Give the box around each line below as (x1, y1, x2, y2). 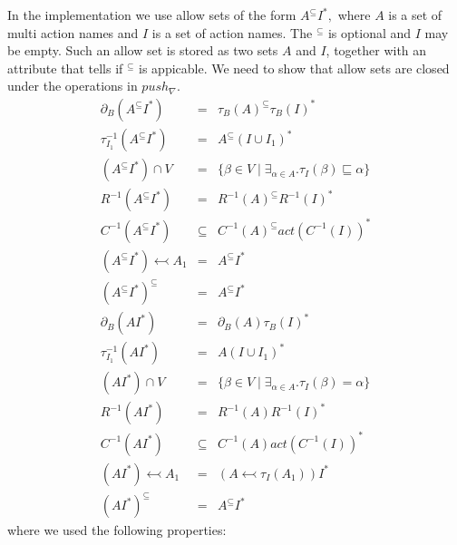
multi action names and (7, 23, 139, 42)
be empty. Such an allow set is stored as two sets (7, 41, 278, 60)
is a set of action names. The (151, 23, 313, 42)
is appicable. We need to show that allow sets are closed (139, 58, 450, 77)
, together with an (326, 41, 427, 60)
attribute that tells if (7, 58, 123, 77)
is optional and (327, 23, 412, 42)
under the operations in (7, 76, 138, 95)
